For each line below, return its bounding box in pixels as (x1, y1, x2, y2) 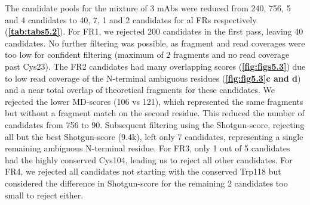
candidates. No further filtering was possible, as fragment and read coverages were (5, 36, 305, 49)
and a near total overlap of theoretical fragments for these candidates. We (5, 83, 275, 96)
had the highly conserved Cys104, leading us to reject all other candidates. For (5, 153, 293, 166)
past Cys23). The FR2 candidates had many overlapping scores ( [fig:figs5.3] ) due (5, 60, 306, 72)
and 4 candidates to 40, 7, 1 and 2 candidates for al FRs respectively (5, 13, 257, 26)
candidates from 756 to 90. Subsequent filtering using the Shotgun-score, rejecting (5, 118, 305, 131)
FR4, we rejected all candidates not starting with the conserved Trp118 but (5, 165, 281, 178)
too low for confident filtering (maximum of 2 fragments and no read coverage (5, 48, 290, 61)
